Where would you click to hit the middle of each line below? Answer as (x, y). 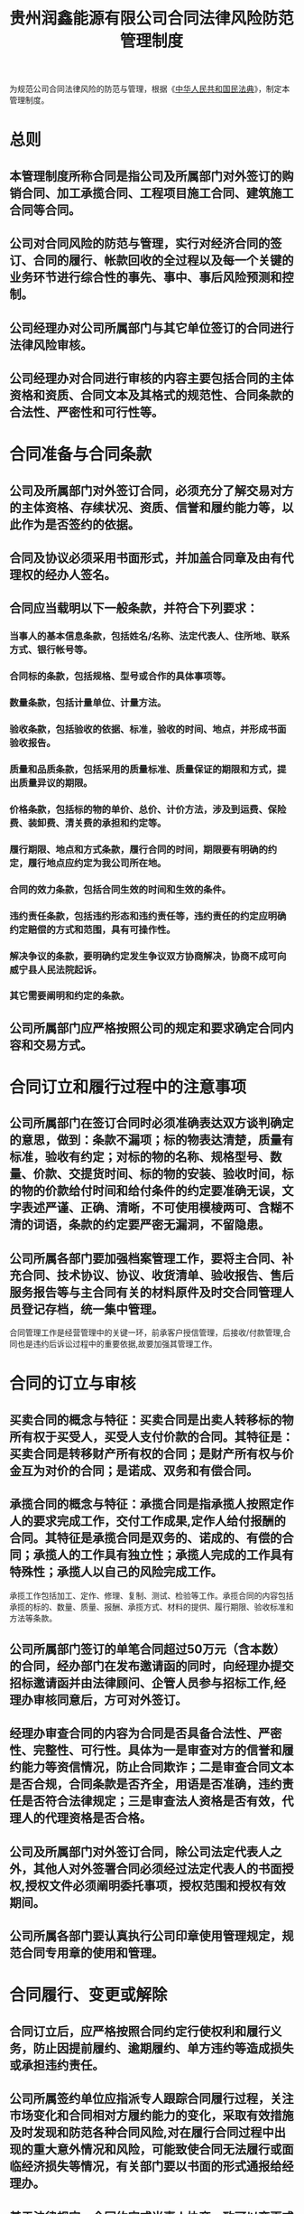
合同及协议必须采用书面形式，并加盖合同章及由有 (146, 558)
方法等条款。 (33, 1618)
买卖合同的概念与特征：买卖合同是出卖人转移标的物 (152, 1420)
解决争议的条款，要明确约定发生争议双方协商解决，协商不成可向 (148, 956)
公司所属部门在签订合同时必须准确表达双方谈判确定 (152, 1123)
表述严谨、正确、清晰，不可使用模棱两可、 (140, 1208)
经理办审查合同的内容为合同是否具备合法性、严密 (146, 1734)
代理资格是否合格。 (98, 1818)
